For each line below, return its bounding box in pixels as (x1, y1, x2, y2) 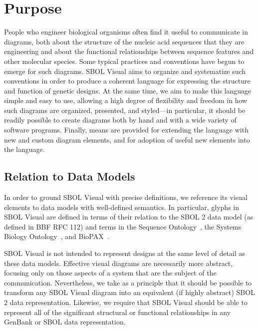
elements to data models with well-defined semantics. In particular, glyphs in (4, 201, 240, 212)
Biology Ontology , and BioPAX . (4, 231, 109, 241)
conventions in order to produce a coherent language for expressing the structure (4, 75, 251, 86)
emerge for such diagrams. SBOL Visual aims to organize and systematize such (4, 65, 246, 76)
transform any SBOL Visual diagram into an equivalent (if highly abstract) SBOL (4, 287, 255, 297)
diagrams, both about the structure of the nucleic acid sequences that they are (4, 36, 245, 46)
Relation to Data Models (4, 168, 135, 184)
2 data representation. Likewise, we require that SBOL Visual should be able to (4, 296, 248, 307)
